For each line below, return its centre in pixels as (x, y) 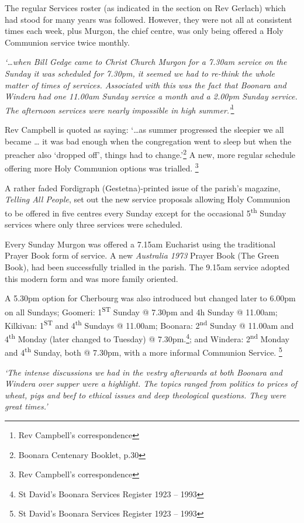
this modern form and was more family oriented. (91, 278)
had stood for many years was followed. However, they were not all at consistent (148, 19)
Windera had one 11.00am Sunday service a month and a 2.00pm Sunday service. (151, 96)
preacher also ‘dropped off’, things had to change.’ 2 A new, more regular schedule (150, 154)
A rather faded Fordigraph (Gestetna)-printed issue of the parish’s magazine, (143, 187)
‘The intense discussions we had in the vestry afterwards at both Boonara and (144, 372)
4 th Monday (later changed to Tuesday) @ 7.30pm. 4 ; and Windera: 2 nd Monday (147, 338)
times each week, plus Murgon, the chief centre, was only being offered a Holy (144, 31)
